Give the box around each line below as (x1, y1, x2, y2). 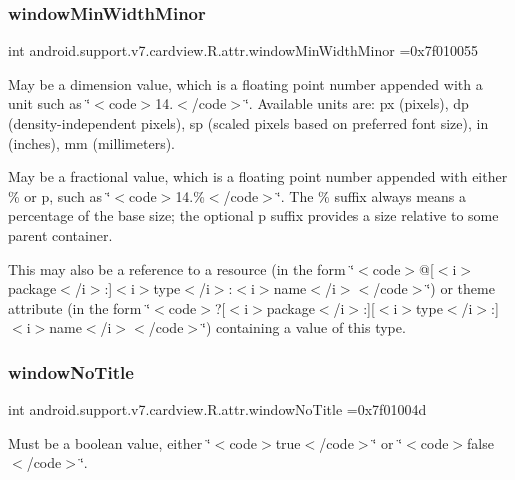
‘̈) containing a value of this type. (202, 317, 406, 338)
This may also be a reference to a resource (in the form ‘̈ (8, 258, 355, 279)
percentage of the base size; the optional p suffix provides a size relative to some (8, 205, 499, 226)
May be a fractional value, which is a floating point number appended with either (8, 166, 508, 187)
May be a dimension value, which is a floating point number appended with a (8, 73, 483, 94)
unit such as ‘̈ (8, 93, 91, 114)
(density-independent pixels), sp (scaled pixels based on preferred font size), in (8, 113, 489, 133)
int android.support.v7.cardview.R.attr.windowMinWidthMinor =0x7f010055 (8, 40, 479, 61)
